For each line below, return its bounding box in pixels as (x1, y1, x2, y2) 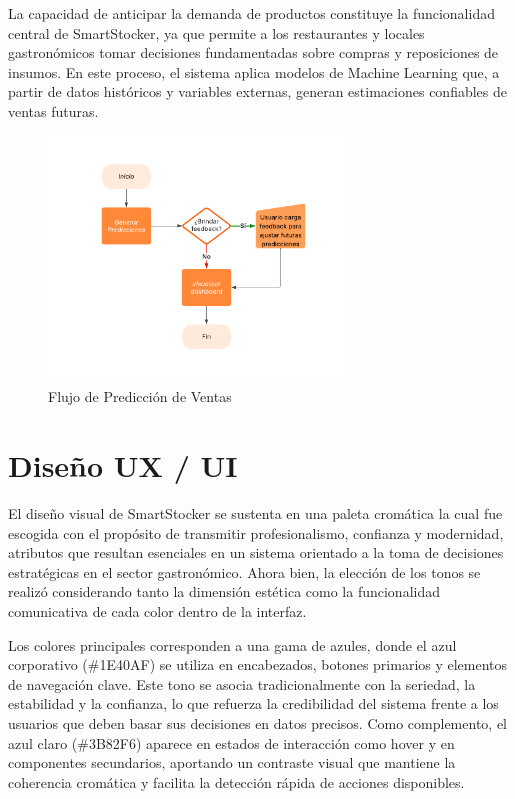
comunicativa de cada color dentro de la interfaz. (8, 601, 307, 622)
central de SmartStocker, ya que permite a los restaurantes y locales (8, 22, 425, 43)
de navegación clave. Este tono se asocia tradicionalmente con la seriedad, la (8, 673, 476, 694)
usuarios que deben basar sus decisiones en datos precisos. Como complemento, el (8, 712, 507, 733)
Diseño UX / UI (8, 445, 238, 486)
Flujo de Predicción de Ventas (48, 386, 232, 407)
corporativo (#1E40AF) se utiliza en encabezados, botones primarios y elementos (8, 654, 508, 675)
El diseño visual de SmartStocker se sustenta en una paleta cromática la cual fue (8, 503, 503, 524)
